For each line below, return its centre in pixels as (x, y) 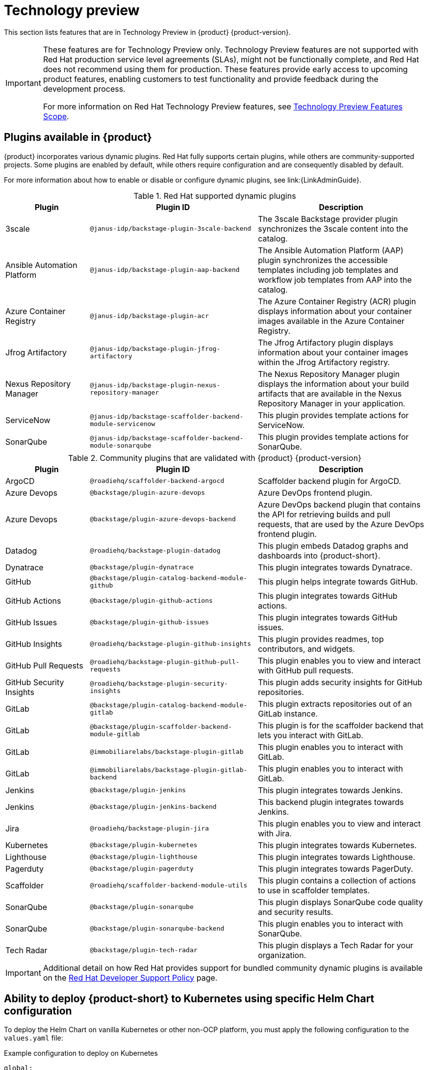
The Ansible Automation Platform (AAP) (331, 250)
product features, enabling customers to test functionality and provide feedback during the (211, 79)
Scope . (56, 116)
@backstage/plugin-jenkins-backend (153, 807)
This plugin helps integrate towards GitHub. (338, 581)
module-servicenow (123, 424)
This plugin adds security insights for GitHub (340, 682)
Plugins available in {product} (78, 137)
